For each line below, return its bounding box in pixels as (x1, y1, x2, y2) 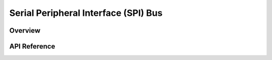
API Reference (9, 42, 55, 51)
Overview (9, 26, 41, 35)
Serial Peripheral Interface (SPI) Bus (9, 7, 163, 18)
